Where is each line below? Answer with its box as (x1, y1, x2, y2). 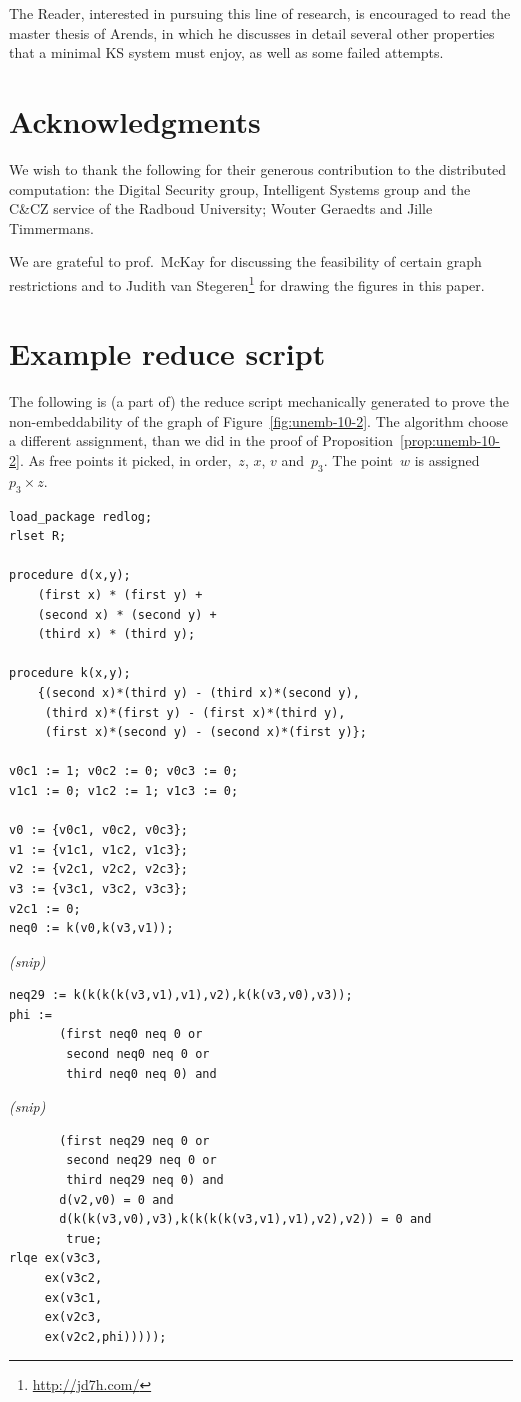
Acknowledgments (9, 100, 261, 141)
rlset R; (9, 529, 67, 544)
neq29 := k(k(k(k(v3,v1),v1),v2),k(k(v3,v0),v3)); (9, 988, 353, 1003)
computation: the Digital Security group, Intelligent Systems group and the (9, 178, 471, 199)
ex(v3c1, (44, 1290, 103, 1305)
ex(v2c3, (44, 1310, 103, 1325)
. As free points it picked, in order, (19, 450, 232, 471)
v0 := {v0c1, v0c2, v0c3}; (9, 823, 188, 838)
